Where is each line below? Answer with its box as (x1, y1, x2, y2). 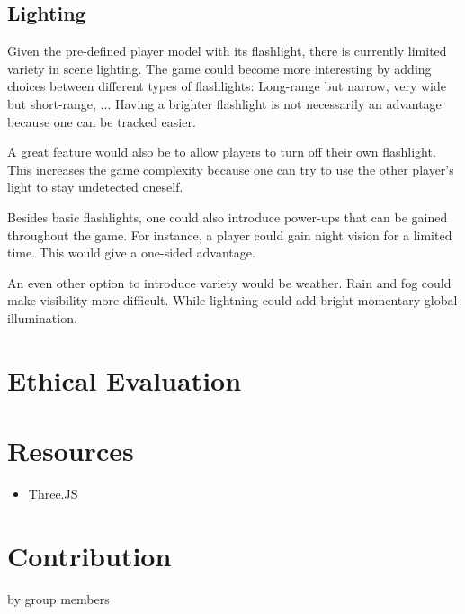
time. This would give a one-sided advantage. (7, 243, 255, 262)
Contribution (7, 537, 172, 573)
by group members (7, 589, 110, 608)
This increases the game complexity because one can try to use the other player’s (7, 159, 454, 178)
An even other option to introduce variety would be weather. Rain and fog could (7, 273, 452, 292)
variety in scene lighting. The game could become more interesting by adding (7, 59, 432, 77)
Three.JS (28, 484, 78, 503)
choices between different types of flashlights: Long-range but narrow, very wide (7, 77, 446, 95)
